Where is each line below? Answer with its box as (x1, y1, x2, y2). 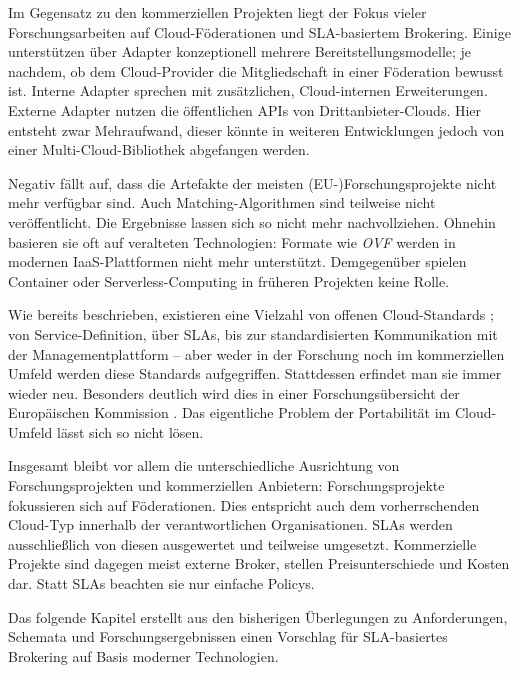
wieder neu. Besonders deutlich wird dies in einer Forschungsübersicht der (8, 382, 460, 403)
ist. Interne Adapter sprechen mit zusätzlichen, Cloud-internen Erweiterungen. (8, 80, 488, 101)
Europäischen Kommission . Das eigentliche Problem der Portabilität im (8, 402, 451, 423)
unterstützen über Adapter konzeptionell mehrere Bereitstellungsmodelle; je (8, 41, 472, 62)
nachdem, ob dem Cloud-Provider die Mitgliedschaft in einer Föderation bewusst (8, 60, 504, 81)
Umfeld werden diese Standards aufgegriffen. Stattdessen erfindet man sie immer (8, 363, 502, 384)
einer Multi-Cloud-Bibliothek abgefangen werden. (8, 139, 310, 160)
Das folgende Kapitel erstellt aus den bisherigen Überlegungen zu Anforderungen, (8, 606, 508, 627)
